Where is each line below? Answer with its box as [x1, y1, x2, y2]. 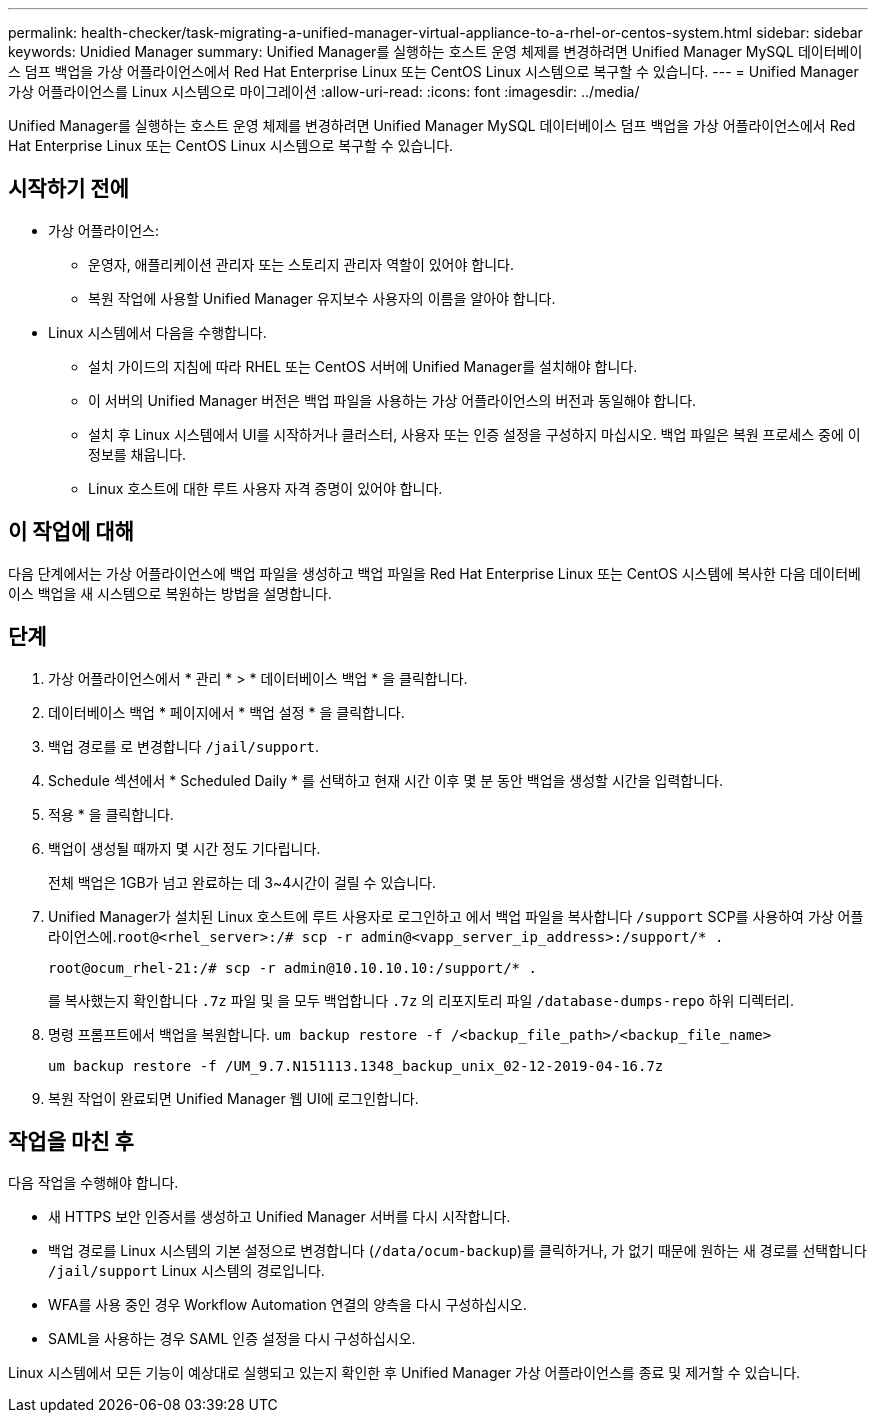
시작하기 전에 [8, 176, 129, 202]
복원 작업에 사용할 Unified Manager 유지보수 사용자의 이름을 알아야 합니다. [88, 289, 556, 307]
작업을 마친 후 [8, 1128, 134, 1154]
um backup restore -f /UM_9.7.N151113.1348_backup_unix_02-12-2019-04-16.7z [48, 1057, 664, 1074]
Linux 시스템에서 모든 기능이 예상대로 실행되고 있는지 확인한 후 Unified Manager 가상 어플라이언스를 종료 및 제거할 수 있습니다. [8, 1364, 801, 1382]
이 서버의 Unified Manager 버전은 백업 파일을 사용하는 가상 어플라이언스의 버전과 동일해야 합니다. [88, 391, 697, 409]
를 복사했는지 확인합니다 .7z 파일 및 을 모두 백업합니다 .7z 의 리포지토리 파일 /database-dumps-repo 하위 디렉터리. [48, 991, 794, 1009]
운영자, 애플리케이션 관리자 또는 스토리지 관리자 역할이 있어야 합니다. [88, 255, 514, 273]
